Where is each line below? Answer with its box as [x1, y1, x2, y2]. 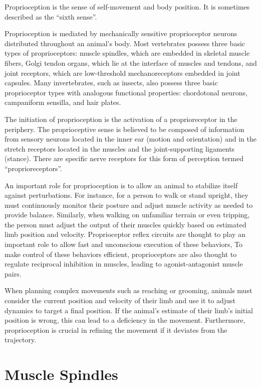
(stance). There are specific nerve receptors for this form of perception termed [5, 153, 244, 164]
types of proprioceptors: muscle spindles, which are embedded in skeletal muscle [5, 48, 250, 58]
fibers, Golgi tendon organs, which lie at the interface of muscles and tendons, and [5, 57, 257, 68]
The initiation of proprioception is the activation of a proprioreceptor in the [5, 113, 237, 124]
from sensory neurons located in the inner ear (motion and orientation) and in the [5, 134, 256, 144]
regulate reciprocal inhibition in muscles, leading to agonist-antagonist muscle [5, 259, 243, 269]
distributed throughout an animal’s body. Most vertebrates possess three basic [5, 38, 245, 48]
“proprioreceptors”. [5, 163, 62, 173]
